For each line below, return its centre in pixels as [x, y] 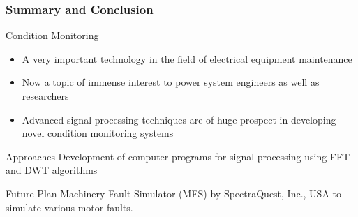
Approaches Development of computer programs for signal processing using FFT [178, 156]
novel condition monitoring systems [98, 133]
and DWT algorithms [52, 170]
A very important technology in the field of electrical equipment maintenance [187, 58]
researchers [45, 96]
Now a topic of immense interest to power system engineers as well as [171, 82]
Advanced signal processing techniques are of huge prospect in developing [179, 119]
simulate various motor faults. [69, 207]
